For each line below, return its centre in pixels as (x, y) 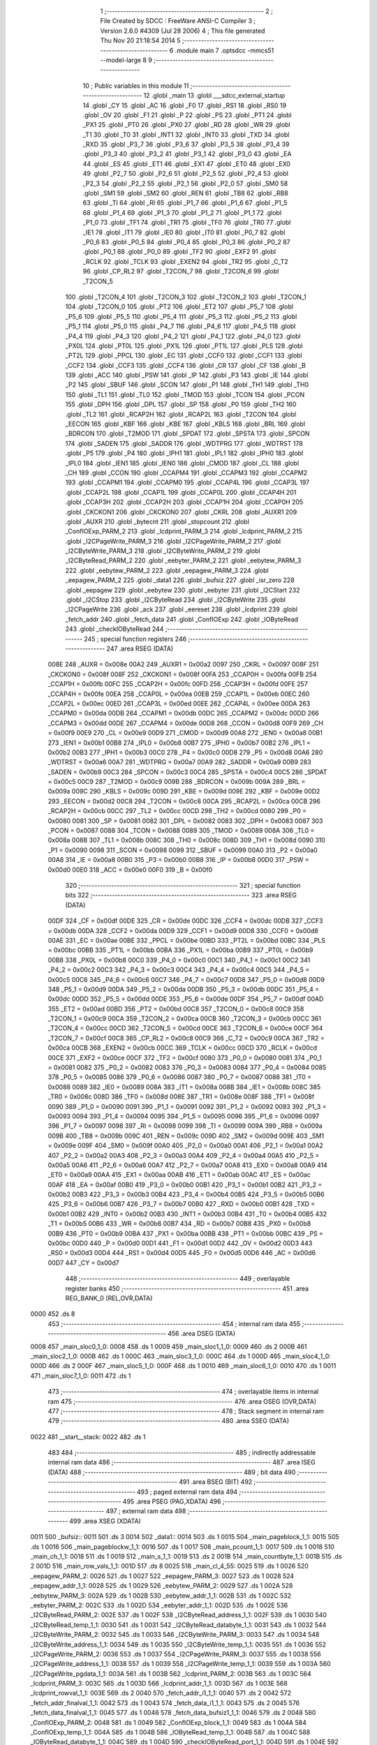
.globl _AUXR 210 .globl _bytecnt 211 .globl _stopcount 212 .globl (157, 521)
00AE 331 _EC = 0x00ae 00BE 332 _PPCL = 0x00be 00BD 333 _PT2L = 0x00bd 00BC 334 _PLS (187, 940)
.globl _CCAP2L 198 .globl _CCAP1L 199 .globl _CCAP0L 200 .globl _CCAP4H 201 (181, 492)
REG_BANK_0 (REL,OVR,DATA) (109, 1298)
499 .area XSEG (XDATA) (105, 1521)
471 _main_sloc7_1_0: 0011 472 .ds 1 (81, 1376)
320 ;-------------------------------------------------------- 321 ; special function (183, 885)
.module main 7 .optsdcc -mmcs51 (224, 50)
